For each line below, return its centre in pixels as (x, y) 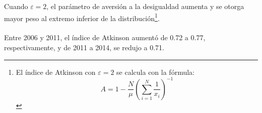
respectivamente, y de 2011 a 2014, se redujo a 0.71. (84, 47)
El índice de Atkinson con (56, 72)
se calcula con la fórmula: (155, 72)
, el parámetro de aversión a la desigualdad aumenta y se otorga (145, 6)
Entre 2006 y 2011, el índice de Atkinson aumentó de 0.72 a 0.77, (105, 37)
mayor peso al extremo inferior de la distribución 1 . (82, 17)
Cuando (16, 6)
